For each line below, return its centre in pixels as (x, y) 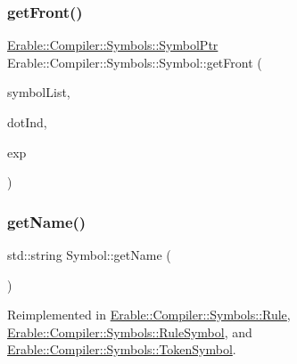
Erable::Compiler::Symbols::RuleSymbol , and (130, 332)
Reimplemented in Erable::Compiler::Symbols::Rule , (149, 315)
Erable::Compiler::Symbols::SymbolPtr (113, 45)
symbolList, (39, 92)
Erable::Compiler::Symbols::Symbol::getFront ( (135, 62)
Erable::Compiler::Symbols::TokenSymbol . (122, 349)
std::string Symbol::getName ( (89, 255)
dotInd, (27, 122)
